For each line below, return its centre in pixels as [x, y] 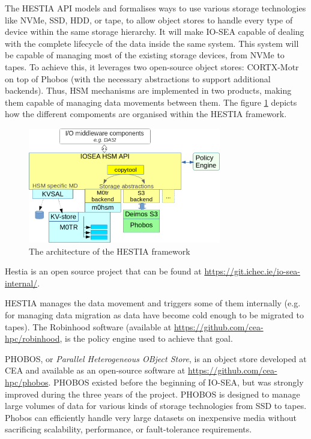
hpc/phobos [27, 382]
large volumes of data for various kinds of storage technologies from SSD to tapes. [156, 406]
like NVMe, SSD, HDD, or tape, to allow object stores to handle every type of [149, 20]
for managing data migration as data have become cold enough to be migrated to [154, 314]
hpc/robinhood [32, 338]
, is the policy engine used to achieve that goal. [146, 338]
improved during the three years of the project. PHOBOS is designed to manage [152, 394]
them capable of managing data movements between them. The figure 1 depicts [151, 102]
